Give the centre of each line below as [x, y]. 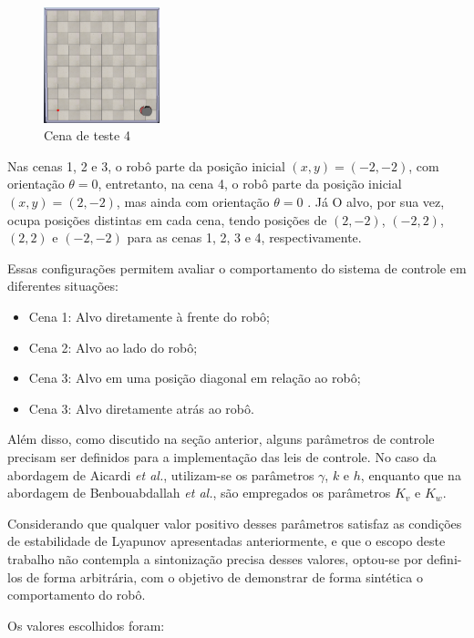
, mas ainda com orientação [193, 202]
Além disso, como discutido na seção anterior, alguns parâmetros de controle [221, 439]
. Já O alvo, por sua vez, [376, 202]
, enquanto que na [411, 474]
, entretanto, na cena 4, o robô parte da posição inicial [250, 184]
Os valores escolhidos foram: [86, 625]
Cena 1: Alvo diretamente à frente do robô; [149, 316]
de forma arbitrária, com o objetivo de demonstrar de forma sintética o [225, 576]
